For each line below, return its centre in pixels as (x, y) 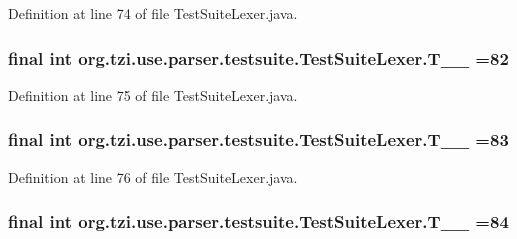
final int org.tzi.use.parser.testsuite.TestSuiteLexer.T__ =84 (258, 221)
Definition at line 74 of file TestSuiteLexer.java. (153, 13)
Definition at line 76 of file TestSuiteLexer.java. (153, 176)
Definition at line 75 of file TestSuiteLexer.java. (153, 94)
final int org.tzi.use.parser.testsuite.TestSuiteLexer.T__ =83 (258, 139)
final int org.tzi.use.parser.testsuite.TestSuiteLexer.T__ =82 (258, 57)
